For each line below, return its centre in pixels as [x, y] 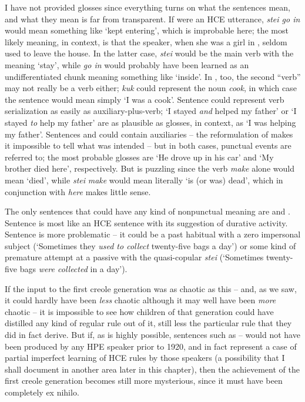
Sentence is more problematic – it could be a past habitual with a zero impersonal [153, 234]
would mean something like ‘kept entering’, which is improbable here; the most [147, 30]
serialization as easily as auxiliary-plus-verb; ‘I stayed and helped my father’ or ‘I [151, 111]
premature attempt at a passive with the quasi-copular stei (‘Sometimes [134, 257]
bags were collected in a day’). [73, 269]
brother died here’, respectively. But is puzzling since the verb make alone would [150, 168]
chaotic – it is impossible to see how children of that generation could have [139, 311]
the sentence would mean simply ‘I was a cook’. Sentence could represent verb [145, 99]
